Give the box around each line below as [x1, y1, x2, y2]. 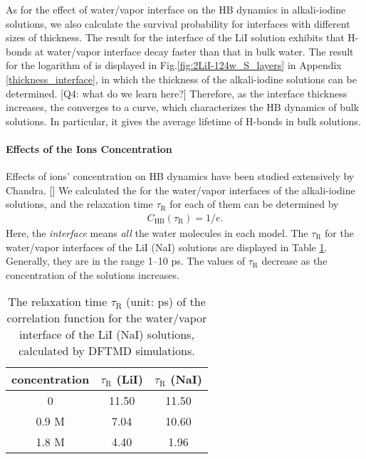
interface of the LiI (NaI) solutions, [19, 326, 194, 343]
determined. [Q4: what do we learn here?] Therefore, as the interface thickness [6, 85, 347, 100]
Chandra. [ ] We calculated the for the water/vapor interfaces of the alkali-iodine [6, 182, 355, 197]
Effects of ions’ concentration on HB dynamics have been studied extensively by [6, 169, 355, 184]
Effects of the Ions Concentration [6, 141, 172, 156]
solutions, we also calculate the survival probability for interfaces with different [6, 16, 350, 31]
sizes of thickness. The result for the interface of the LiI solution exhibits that [6, 30, 345, 45]
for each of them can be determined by [169, 196, 339, 211]
